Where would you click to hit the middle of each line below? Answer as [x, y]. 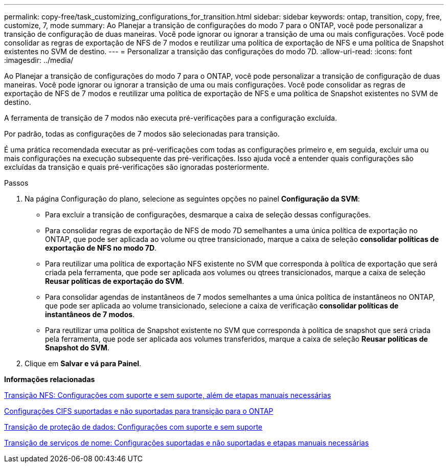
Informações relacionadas [50, 379]
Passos [16, 183]
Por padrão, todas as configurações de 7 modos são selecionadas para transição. [142, 134]
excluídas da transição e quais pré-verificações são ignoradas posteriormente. [137, 167]
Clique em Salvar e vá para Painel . [83, 363]
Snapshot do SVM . [77, 348]
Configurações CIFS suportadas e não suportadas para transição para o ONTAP [139, 411]
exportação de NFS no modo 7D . [101, 248]
